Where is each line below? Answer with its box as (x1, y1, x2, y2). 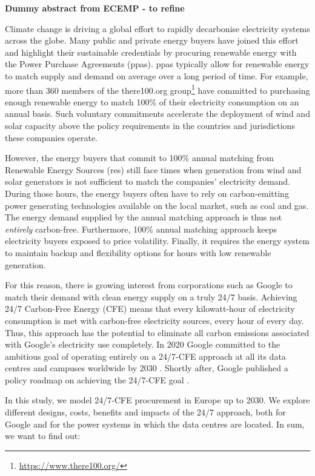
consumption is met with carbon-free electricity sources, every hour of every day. (5, 314, 304, 326)
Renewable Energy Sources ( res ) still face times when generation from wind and (5, 163, 302, 176)
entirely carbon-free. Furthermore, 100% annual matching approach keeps (5, 222, 277, 235)
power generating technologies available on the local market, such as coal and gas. (5, 199, 309, 211)
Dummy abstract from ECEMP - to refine (5, 2, 185, 14)
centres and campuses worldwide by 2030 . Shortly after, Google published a (5, 362, 288, 374)
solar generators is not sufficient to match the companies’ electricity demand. (5, 175, 291, 188)
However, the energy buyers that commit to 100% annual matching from (5, 151, 274, 164)
